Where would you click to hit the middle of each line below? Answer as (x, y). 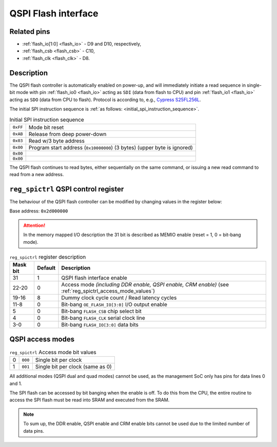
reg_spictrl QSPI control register (67, 189)
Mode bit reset (46, 127)
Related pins (30, 32)
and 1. (16, 383)
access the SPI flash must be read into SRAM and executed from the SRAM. (90, 400)
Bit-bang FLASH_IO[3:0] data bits (100, 325)
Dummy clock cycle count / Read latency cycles (119, 298)
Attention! (34, 225)
